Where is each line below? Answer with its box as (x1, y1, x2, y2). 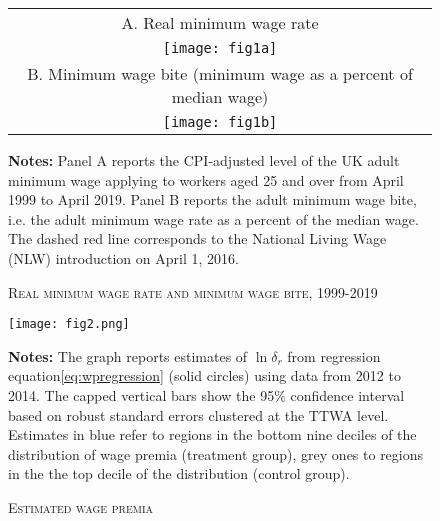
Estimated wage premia (8, 496, 154, 517)
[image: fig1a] (162, 40, 278, 56)
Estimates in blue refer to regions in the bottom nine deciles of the (8, 424, 417, 445)
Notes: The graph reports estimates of (8, 345, 248, 366)
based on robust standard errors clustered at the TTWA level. (8, 404, 389, 425)
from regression (287, 345, 381, 366)
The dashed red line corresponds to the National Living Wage (8, 228, 387, 249)
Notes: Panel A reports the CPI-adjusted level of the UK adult (8, 150, 400, 170)
